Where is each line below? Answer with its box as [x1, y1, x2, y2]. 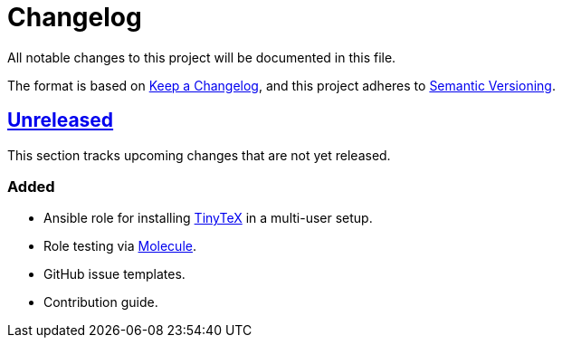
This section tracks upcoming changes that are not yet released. [7, 147, 391, 163]
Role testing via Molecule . [43, 238, 196, 254]
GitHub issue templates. [43, 266, 186, 283]
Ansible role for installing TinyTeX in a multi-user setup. [43, 210, 373, 226]
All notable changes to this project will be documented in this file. [7, 49, 396, 65]
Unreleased [7, 109, 114, 132]
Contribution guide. [43, 294, 158, 311]
